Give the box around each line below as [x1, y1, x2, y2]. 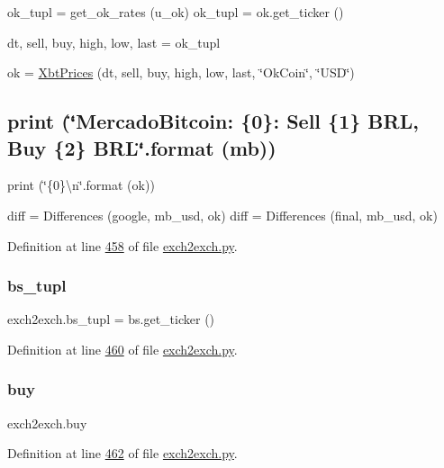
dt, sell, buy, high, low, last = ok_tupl [7, 32, 221, 51]
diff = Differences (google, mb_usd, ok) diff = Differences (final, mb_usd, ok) [7, 205, 438, 224]
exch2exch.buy [7, 413, 87, 432]
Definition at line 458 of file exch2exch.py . [7, 236, 238, 255]
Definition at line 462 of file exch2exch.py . [7, 444, 238, 463]
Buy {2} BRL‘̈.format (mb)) [7, 133, 276, 161]
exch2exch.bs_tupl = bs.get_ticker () [7, 310, 215, 328]
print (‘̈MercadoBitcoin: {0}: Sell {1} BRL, [7, 107, 419, 135]
